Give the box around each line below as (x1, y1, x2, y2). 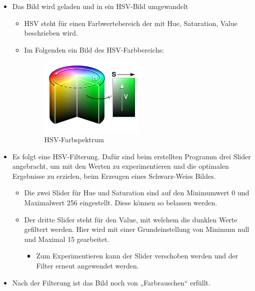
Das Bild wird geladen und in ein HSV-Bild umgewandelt (12, 1, 188, 11)
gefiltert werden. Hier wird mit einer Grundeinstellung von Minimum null (24, 224, 249, 234)
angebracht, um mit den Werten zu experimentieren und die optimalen (12, 161, 229, 171)
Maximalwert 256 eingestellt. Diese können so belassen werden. (24, 197, 217, 208)
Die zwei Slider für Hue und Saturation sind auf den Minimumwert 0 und (24, 187, 249, 198)
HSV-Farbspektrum (44, 134, 104, 145)
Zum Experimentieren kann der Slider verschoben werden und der (36, 250, 238, 261)
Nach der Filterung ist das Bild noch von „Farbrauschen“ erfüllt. (12, 277, 210, 287)
